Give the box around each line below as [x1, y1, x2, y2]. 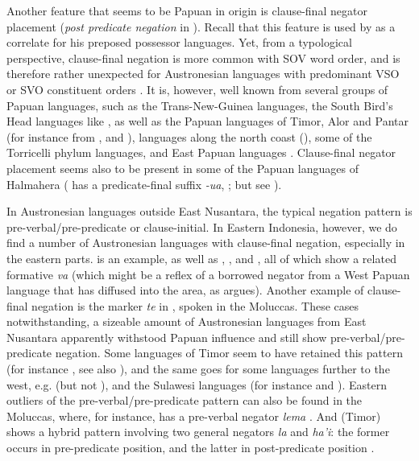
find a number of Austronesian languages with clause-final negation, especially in [6, 234, 405, 251]
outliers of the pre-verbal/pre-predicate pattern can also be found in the [6, 392, 363, 409]
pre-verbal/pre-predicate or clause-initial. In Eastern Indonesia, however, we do [6, 218, 397, 235]
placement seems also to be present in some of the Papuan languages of [6, 159, 359, 176]
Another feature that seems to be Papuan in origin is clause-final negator [6, 2, 367, 19]
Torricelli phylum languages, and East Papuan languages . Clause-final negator [6, 144, 396, 161]
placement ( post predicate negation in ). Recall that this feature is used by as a [6, 18, 396, 35]
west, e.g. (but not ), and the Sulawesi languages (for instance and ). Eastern [6, 376, 387, 393]
